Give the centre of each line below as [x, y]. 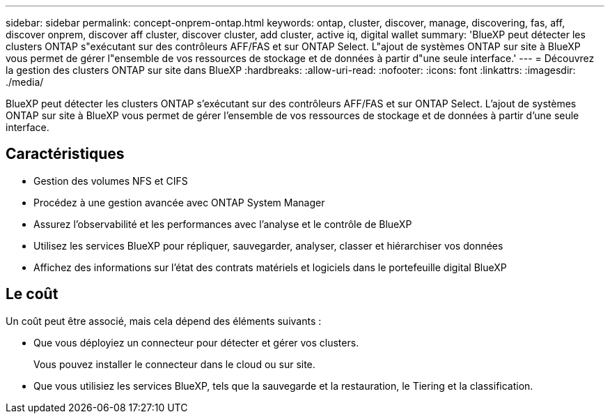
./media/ [25, 82]
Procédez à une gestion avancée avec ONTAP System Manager [179, 202]
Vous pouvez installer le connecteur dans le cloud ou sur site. [174, 364]
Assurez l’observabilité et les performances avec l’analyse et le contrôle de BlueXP [223, 224]
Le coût [32, 294]
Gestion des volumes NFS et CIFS [111, 181]
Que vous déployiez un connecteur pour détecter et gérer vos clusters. [196, 342]
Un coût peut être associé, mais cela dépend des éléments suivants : [164, 321]
